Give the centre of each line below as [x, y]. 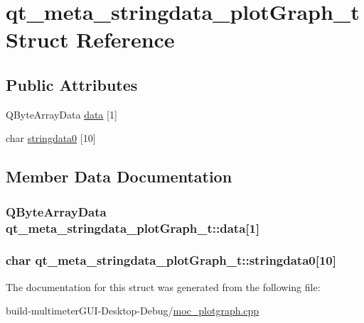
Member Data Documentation [119, 176]
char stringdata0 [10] [51, 138]
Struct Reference [90, 39]
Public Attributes [72, 84]
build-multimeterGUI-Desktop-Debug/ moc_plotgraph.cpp [133, 311]
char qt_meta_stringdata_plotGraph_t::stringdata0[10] [171, 260]
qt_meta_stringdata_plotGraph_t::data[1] [133, 228]
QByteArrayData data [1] [61, 114]
